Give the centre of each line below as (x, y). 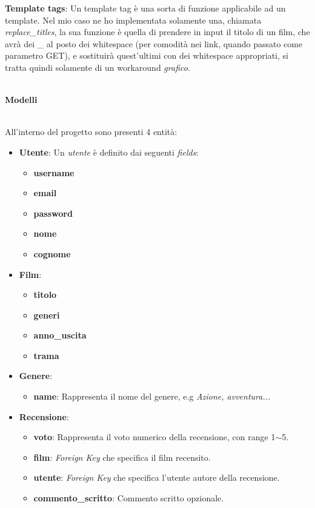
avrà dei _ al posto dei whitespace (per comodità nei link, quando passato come (154, 43)
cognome (52, 253)
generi (47, 315)
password (53, 213)
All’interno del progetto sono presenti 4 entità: (91, 132)
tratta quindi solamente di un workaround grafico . (98, 67)
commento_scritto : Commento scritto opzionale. (129, 498)
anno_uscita (60, 335)
